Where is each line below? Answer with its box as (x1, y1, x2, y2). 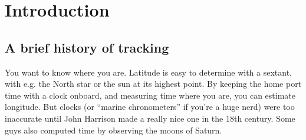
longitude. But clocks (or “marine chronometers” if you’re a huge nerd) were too (5, 100, 295, 113)
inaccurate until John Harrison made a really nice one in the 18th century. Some (5, 112, 295, 124)
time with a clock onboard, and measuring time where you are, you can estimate (5, 89, 295, 101)
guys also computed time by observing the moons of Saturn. (5, 123, 222, 136)
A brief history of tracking (5, 38, 169, 56)
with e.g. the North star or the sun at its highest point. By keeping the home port (5, 77, 302, 90)
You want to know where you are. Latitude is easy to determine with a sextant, (5, 66, 292, 78)
